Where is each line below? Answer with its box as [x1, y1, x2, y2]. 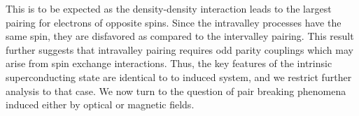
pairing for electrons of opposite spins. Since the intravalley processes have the [6, 15, 342, 29]
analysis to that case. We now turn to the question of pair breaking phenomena [6, 83, 346, 98]
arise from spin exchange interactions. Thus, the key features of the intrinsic [6, 56, 332, 71]
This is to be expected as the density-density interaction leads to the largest [6, 1, 332, 15]
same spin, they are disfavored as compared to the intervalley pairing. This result [6, 29, 354, 43]
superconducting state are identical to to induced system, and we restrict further [6, 69, 352, 84]
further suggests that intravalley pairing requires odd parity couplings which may [6, 42, 353, 57]
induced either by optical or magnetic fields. [6, 97, 195, 112]
